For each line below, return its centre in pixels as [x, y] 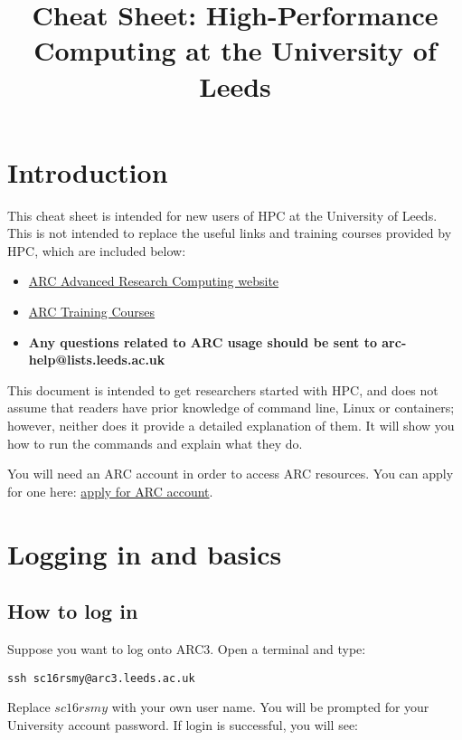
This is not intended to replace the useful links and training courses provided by [230, 233]
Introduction [88, 171]
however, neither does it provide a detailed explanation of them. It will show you [231, 426]
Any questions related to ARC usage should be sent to [203, 342]
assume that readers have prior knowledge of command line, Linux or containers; [231, 408]
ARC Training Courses [92, 312]
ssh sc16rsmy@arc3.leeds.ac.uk [101, 678]
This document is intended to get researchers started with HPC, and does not [223, 389]
